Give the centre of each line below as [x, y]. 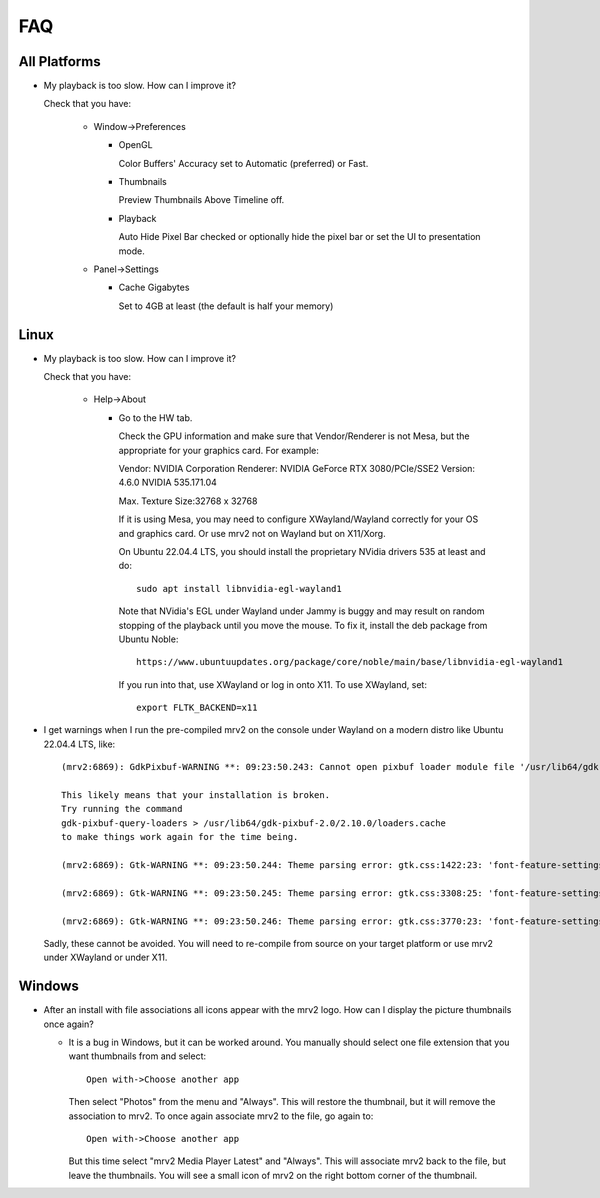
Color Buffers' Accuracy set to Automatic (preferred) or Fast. [243, 163]
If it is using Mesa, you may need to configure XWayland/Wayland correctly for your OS [298, 519]
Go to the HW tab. [155, 417]
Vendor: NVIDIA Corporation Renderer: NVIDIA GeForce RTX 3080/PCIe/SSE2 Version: [296, 468]
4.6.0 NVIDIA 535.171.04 [167, 482]
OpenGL [136, 145]
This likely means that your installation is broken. [195, 795]
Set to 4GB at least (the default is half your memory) [226, 306]
